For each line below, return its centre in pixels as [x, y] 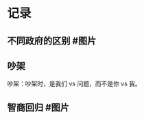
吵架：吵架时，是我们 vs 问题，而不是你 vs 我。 [74, 84]
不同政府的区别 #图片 [52, 41]
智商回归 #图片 [38, 107]
